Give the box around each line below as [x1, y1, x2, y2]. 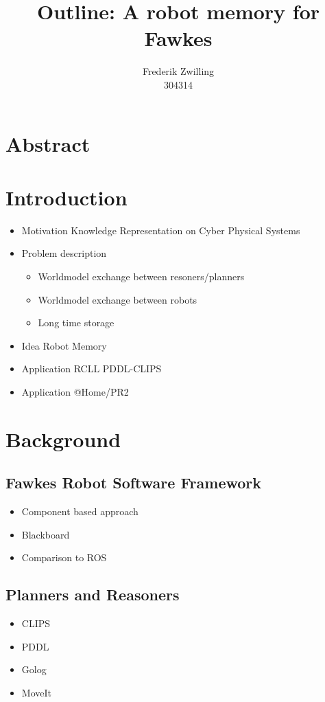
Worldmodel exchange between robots [38, 292, 197, 306]
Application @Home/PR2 [21, 384, 129, 398]
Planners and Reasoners [5, 584, 180, 605]
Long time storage [38, 315, 115, 330]
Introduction [5, 183, 128, 211]
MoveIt [21, 685, 51, 699]
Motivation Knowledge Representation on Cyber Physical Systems [21, 223, 300, 237]
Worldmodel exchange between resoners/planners [38, 269, 245, 283]
